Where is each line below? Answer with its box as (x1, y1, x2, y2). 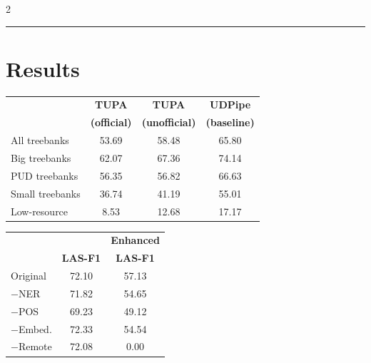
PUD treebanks (11, 168, 78, 183)
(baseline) (205, 115, 255, 130)
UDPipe (210, 97, 251, 112)
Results (6, 53, 80, 83)
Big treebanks (11, 150, 71, 165)
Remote (18, 339, 52, 354)
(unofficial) (141, 115, 196, 130)
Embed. (18, 321, 52, 336)
